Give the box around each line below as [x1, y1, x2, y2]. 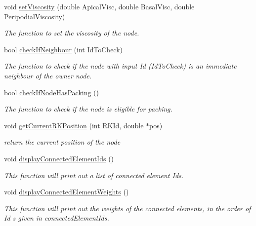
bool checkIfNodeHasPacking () [4, 87, 99, 97]
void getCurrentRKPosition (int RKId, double [4, 120, 144, 130]
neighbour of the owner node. [4, 70, 92, 80]
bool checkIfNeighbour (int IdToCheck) [4, 44, 123, 54]
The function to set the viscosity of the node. [4, 28, 139, 38]
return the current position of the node [4, 137, 121, 147]
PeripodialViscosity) [4, 11, 65, 21]
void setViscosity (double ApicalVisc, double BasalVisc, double [4, 1, 195, 11]
